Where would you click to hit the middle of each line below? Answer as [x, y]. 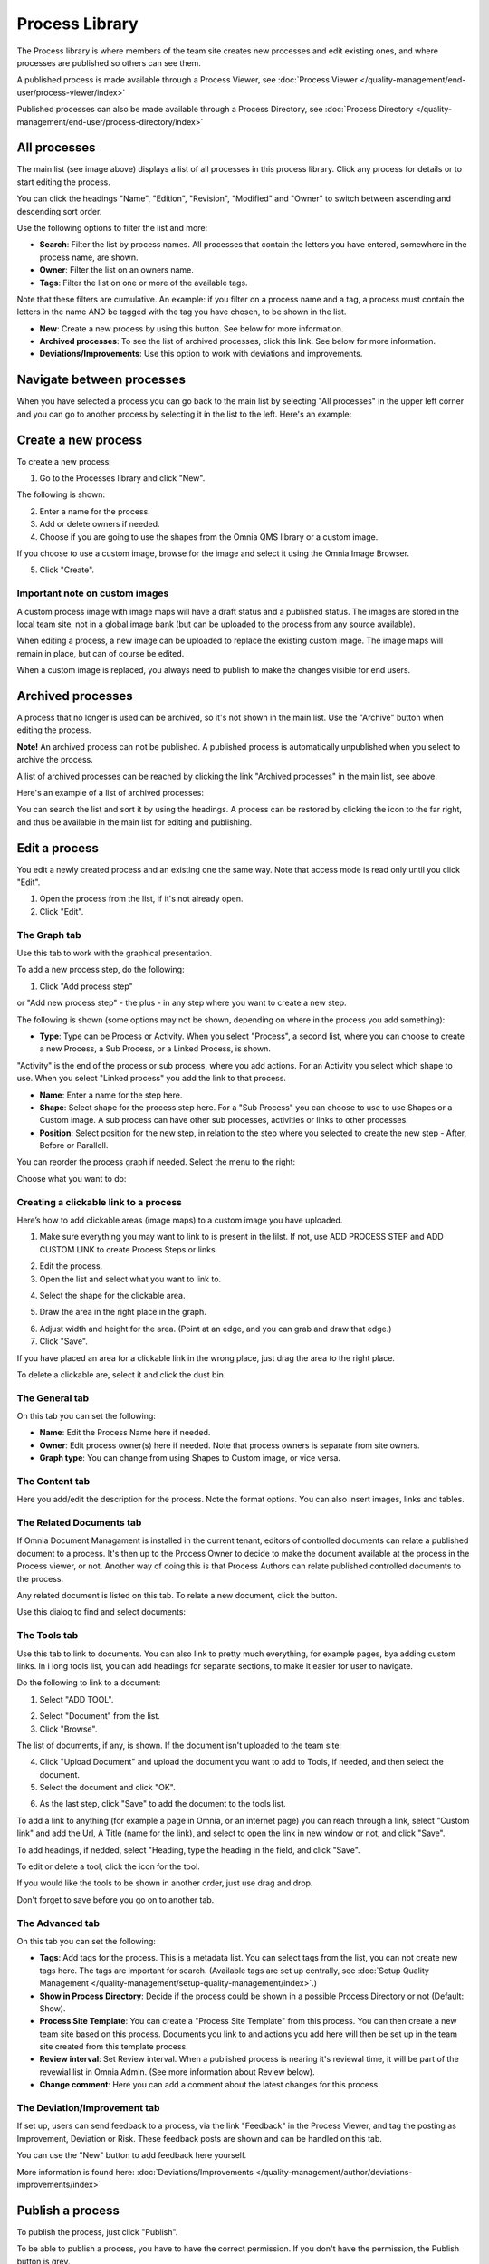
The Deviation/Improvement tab [88, 2108]
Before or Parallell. [74, 1146]
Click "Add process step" [86, 986]
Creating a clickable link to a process [100, 1202]
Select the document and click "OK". [107, 1788]
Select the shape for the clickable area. [112, 1295]
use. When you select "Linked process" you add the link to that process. [152, 1079]
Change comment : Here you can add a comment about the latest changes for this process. [210, 2085]
